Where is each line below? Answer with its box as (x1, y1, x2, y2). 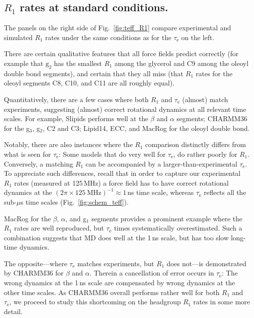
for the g (4, 123, 30, 133)
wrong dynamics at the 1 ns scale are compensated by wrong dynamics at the (4, 277, 235, 288)
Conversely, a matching (4, 158, 73, 169)
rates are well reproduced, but (14, 223, 104, 233)
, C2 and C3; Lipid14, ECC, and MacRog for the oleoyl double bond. (42, 123, 250, 133)
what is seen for (4, 148, 51, 159)
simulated (4, 32, 33, 42)
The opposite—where (4, 258, 67, 268)
